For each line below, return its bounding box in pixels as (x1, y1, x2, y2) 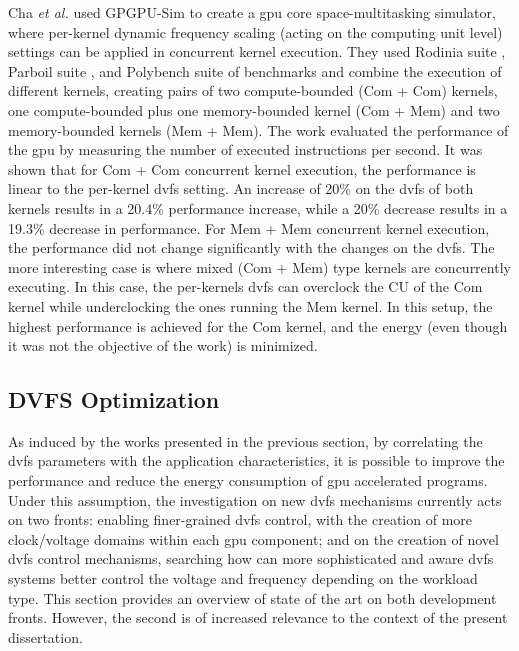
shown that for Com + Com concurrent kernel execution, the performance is (8, 158, 476, 179)
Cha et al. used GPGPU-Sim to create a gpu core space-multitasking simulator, (8, 2, 496, 22)
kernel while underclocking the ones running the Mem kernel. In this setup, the (8, 295, 493, 316)
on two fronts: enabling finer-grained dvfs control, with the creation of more (8, 509, 472, 530)
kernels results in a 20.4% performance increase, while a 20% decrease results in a (8, 197, 508, 218)
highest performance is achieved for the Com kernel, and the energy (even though (8, 315, 508, 336)
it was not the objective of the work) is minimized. (8, 335, 318, 356)
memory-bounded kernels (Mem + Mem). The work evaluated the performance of (8, 119, 509, 140)
